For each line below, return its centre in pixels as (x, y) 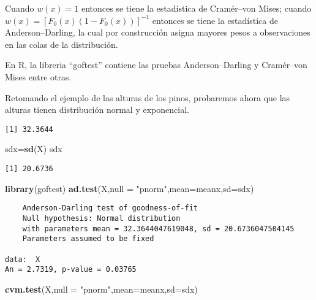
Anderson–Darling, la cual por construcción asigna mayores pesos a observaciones (158, 32)
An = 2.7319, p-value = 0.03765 (71, 270)
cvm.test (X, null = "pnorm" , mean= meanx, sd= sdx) (101, 289)
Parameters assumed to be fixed (88, 239)
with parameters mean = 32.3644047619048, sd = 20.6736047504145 (158, 229)
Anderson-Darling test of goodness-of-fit (110, 208)
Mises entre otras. (38, 76)
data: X (23, 259)
